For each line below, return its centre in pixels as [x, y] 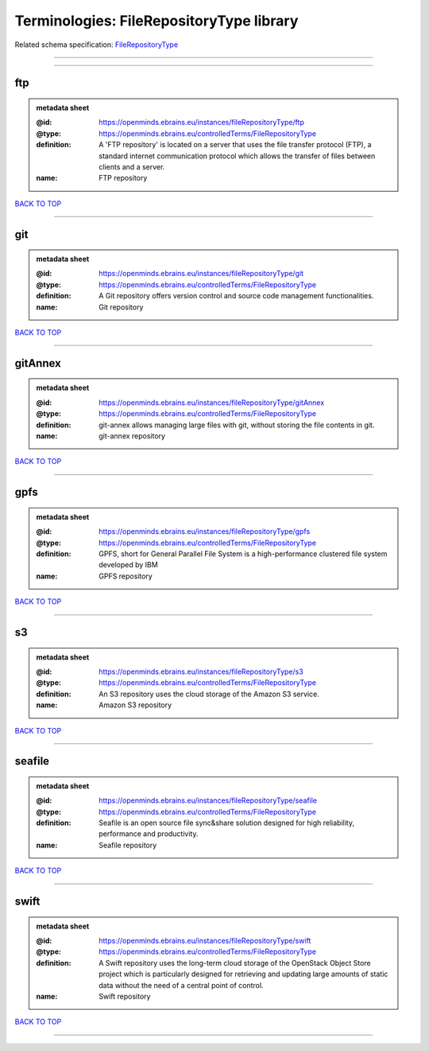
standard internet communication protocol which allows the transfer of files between [237, 156]
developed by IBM [128, 565]
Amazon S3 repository [135, 705]
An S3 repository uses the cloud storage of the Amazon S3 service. [209, 694]
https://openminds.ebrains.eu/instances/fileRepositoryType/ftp [202, 123]
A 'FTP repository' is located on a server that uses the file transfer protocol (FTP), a [236, 145]
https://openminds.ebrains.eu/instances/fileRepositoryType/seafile [208, 800]
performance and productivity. [149, 834]
